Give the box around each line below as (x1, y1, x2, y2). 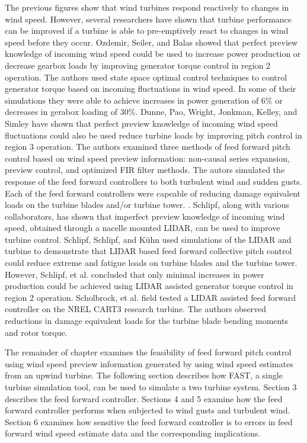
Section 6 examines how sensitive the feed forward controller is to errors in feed (5, 415, 293, 428)
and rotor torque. (5, 326, 68, 338)
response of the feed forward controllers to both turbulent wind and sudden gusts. (5, 175, 302, 187)
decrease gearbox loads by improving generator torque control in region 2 (5, 59, 271, 71)
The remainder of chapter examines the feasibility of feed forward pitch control (5, 346, 292, 358)
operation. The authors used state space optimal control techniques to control (5, 70, 287, 83)
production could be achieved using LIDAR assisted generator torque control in (5, 280, 293, 292)
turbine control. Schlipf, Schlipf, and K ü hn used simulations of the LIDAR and (5, 233, 292, 245)
